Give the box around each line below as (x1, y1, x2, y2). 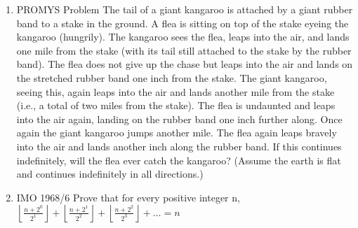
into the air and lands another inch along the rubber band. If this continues (16, 138, 342, 153)
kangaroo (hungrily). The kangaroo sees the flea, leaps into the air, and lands (16, 29, 350, 44)
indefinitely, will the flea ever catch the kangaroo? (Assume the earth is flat (16, 152, 341, 167)
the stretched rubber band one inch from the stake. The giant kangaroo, (16, 70, 327, 85)
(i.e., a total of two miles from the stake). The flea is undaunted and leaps (16, 98, 336, 113)
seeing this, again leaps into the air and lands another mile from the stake (16, 84, 335, 99)
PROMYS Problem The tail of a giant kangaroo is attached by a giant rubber (16, 2, 353, 16)
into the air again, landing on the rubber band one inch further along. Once (16, 111, 343, 126)
